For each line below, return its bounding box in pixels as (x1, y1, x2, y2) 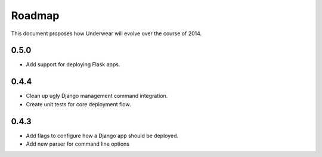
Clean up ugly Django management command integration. (26, 93, 168, 100)
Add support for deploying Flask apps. (26, 61, 120, 68)
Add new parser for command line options (26, 140, 129, 147)
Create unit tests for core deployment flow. (26, 100, 131, 107)
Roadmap (11, 9, 60, 22)
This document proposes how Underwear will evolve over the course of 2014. (11, 30, 202, 37)
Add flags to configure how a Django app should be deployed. (26, 132, 179, 139)
